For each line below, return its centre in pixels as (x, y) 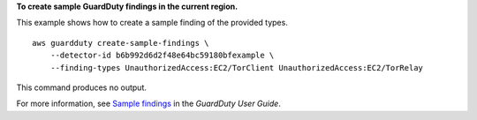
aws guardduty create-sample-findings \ (121, 43)
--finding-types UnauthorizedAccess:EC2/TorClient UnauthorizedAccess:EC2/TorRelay (237, 67)
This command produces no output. (82, 87)
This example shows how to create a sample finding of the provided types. (152, 23)
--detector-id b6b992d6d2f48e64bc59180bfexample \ (162, 56)
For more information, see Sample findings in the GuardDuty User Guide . (149, 104)
